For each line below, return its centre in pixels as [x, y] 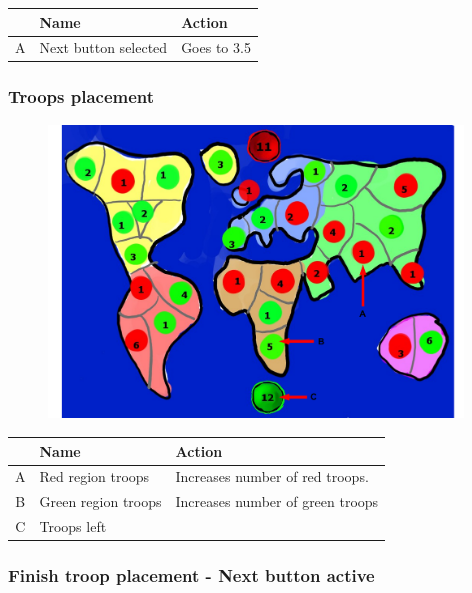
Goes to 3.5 [216, 47]
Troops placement [81, 96]
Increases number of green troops [277, 501]
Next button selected [103, 47]
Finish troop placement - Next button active [191, 575]
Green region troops [100, 501]
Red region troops [94, 476]
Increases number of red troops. [272, 476]
